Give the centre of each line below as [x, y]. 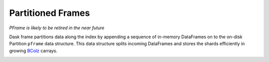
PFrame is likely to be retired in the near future [57, 28]
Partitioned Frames [50, 13]
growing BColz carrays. [33, 51]
